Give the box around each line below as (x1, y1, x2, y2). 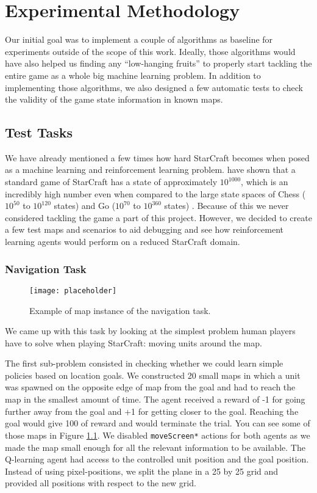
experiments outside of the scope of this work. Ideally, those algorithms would (5, 45, 296, 57)
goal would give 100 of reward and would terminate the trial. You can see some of (5, 417, 310, 429)
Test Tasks (5, 123, 73, 142)
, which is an (241, 175, 288, 188)
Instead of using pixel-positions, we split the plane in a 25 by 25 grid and (5, 464, 279, 477)
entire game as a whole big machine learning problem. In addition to (5, 68, 261, 81)
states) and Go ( (54, 199, 116, 212)
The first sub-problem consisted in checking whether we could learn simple (5, 357, 283, 370)
